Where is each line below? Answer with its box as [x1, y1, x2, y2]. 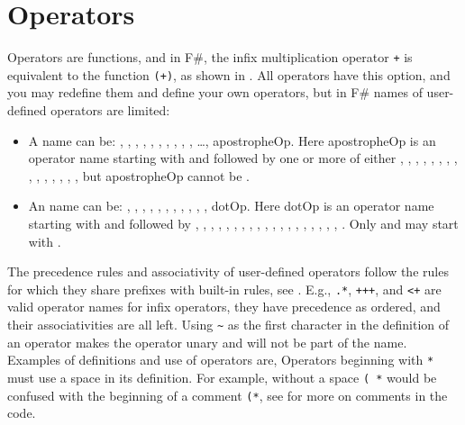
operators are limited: [50, 101, 170, 120]
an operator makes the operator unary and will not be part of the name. [7, 332, 407, 351]
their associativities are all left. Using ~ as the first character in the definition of [7, 315, 450, 334]
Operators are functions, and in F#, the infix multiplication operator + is [7, 48, 413, 67]
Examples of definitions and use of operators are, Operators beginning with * [7, 350, 434, 369]
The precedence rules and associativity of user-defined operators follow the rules [7, 262, 449, 281]
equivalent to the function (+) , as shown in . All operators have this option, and [7, 65, 451, 84]
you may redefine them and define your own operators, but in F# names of [7, 83, 423, 102]
